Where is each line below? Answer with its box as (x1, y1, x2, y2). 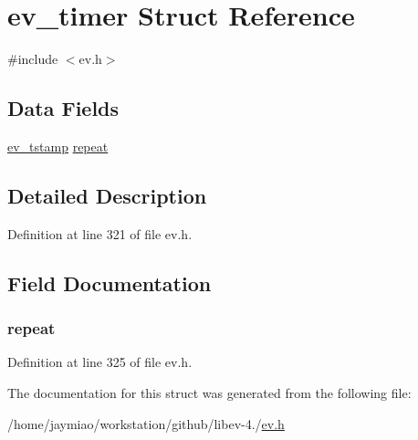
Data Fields (7, 94, 120, 122)
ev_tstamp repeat (7, 136, 109, 155)
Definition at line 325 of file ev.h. (7, 352, 193, 372)
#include (7, 49, 58, 68)
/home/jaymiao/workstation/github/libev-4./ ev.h (7, 414, 285, 433)
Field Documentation (7, 268, 212, 297)
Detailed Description (7, 181, 207, 209)
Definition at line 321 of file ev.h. (7, 224, 193, 243)
